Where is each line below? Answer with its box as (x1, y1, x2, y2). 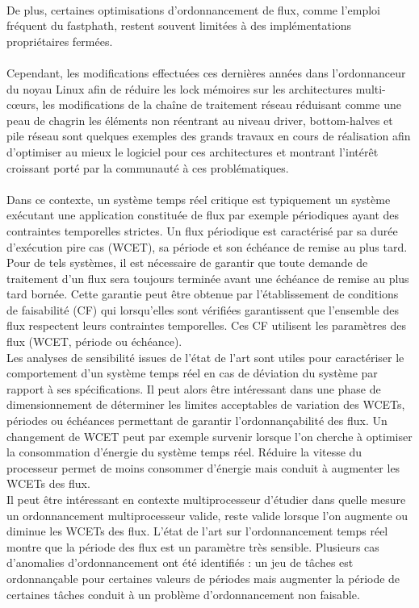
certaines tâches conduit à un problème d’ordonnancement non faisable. (6, 585, 360, 602)
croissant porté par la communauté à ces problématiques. (6, 159, 289, 176)
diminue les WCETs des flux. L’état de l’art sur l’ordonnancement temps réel (6, 523, 388, 539)
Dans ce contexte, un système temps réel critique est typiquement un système (6, 190, 391, 207)
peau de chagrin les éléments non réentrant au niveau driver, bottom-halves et (6, 111, 393, 128)
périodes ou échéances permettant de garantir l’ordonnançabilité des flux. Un (6, 412, 388, 429)
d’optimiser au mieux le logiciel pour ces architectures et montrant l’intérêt (6, 143, 379, 160)
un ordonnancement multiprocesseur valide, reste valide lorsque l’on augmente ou (6, 506, 409, 523)
